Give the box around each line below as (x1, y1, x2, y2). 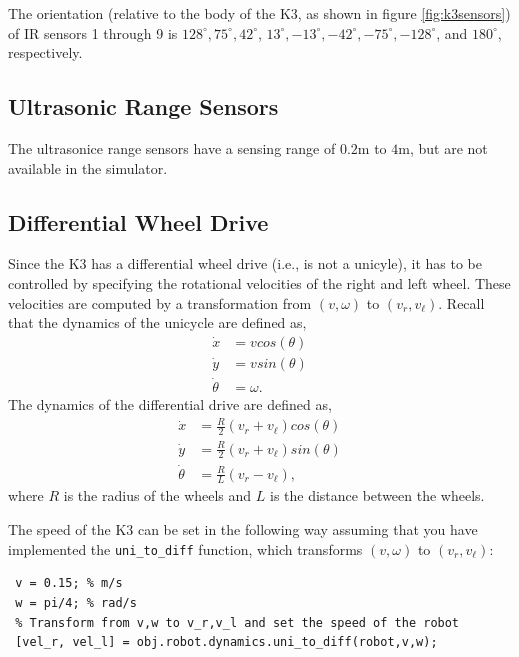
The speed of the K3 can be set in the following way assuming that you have (8, 519, 478, 540)
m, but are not (398, 137, 488, 158)
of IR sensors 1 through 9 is (8, 22, 178, 43)
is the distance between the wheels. (269, 485, 485, 506)
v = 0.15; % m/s (15, 576, 123, 591)
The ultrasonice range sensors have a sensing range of (8, 137, 336, 158)
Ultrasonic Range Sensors (8, 91, 279, 122)
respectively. (8, 42, 83, 63)
